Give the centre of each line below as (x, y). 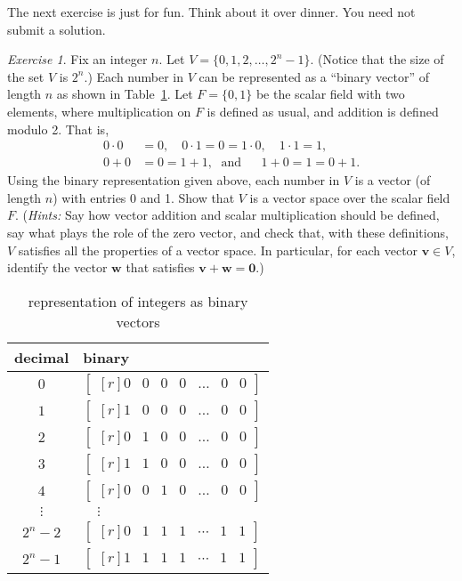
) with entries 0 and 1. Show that (144, 197)
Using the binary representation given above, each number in (174, 180)
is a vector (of (393, 180)
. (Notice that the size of (377, 59)
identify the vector (57, 267)
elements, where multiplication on (99, 111)
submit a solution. (57, 29)
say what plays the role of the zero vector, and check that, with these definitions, (228, 232)
